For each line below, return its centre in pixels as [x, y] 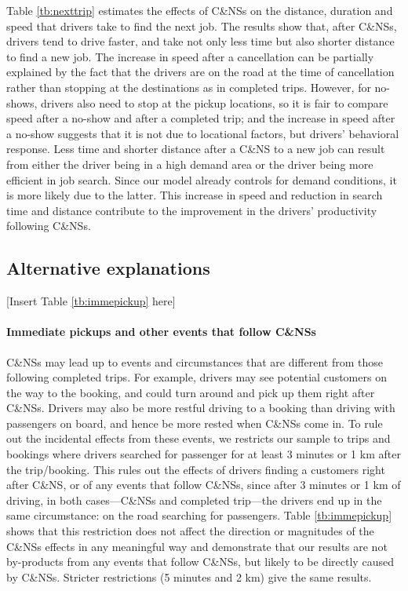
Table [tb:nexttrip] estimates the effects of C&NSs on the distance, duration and [200, 10]
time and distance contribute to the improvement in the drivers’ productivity [192, 210]
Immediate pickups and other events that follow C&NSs [161, 332]
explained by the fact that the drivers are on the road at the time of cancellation [200, 72]
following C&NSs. [49, 226]
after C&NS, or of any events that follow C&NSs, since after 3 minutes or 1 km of [204, 485]
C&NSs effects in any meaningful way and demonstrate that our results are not [197, 546]
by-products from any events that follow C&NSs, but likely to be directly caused [200, 562]
